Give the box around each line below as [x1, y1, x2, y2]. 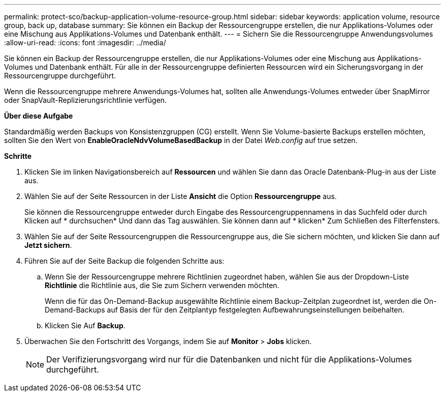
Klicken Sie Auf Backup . [45, 321, 125, 330]
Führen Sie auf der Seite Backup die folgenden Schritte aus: [24, 257, 225, 265]
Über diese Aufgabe [4, 111, 73, 120]
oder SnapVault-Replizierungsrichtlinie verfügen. [4, 96, 167, 104]
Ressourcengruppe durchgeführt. [4, 71, 116, 80]
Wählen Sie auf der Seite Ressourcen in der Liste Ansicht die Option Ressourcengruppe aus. [24, 192, 337, 201]
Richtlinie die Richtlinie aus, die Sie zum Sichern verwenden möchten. [45, 281, 279, 290]
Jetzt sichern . [24, 241, 72, 249]
